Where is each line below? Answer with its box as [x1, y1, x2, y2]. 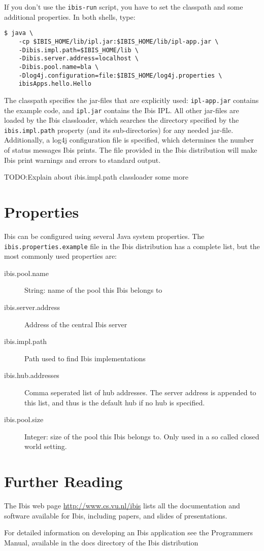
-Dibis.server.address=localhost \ [18, 55, 139, 62]
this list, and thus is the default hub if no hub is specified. [24, 397, 205, 407]
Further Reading [4, 471, 123, 492]
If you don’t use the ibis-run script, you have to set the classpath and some [4, 2, 243, 12]
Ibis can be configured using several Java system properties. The [4, 230, 205, 241]
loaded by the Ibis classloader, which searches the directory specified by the [4, 115, 239, 125]
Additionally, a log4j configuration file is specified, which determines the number [4, 134, 254, 145]
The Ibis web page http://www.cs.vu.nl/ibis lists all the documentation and [4, 500, 240, 510]
